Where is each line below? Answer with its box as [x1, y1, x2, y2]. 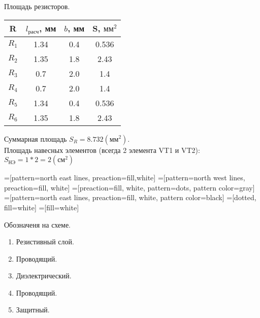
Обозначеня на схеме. [4, 219, 71, 230]
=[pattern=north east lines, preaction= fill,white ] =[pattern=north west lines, [4, 172, 245, 183]
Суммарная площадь [4, 133, 67, 144]
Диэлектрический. [16, 270, 72, 281]
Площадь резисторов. [4, 1, 70, 11]
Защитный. [16, 304, 50, 315]
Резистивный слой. [16, 236, 74, 247]
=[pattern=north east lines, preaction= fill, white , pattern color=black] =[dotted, [4, 192, 256, 203]
